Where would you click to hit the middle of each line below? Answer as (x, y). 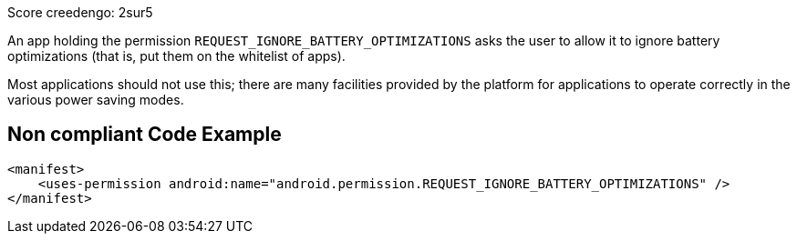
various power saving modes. (96, 100)
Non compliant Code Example (145, 135)
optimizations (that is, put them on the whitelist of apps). (176, 56)
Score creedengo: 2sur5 (80, 12)
